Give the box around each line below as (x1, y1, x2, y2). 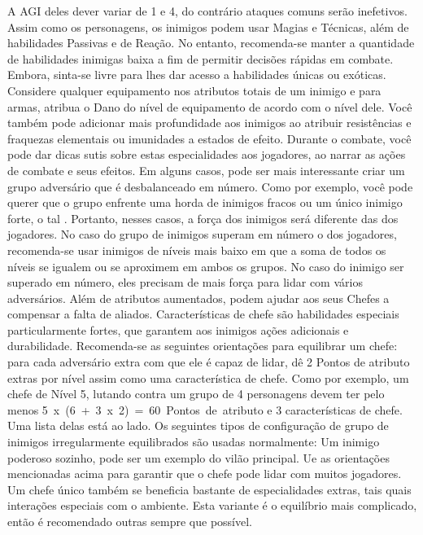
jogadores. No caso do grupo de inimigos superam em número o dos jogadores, (7, 226, 397, 243)
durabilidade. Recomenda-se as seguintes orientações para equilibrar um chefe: (7, 337, 398, 354)
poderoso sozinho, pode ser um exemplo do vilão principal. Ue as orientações (7, 449, 390, 466)
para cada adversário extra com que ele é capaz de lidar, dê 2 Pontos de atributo (7, 353, 410, 371)
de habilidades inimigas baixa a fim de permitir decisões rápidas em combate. (7, 50, 394, 67)
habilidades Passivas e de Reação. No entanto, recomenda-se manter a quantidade (7, 34, 415, 51)
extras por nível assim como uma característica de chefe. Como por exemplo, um (7, 369, 409, 386)
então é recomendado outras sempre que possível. (7, 513, 252, 529)
